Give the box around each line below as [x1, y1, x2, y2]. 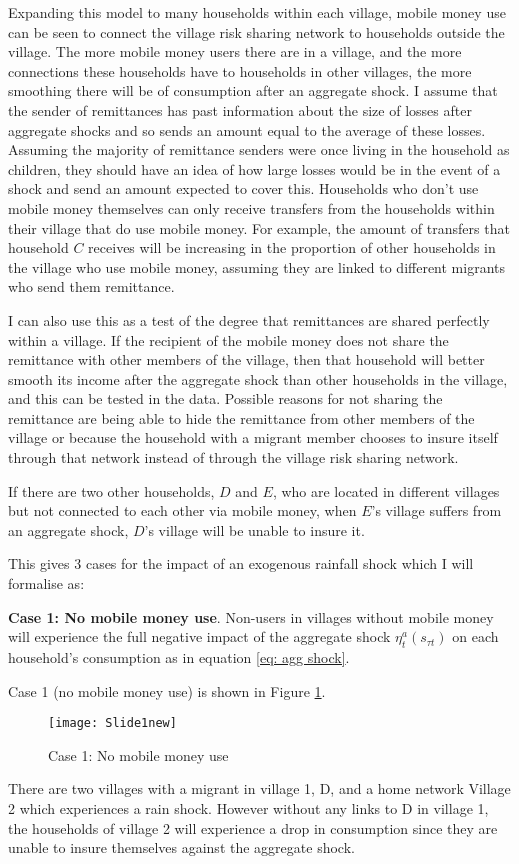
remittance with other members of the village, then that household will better [8, 349, 485, 370]
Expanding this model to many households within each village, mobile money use [8, 2, 506, 22]
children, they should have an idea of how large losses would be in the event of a [8, 158, 501, 179]
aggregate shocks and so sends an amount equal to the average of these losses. [8, 119, 486, 140]
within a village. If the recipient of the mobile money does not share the [8, 329, 449, 350]
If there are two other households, [8, 480, 215, 501]
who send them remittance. [8, 276, 175, 297]
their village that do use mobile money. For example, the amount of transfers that [8, 217, 510, 238]
